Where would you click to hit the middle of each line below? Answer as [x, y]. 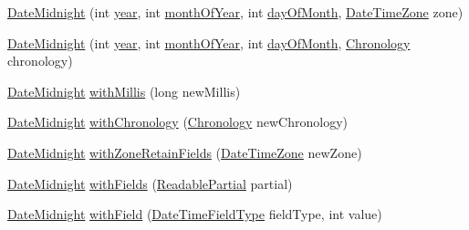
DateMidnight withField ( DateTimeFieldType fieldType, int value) [195, 214]
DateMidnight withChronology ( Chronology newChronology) [177, 122]
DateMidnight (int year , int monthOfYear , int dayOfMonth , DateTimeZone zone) [235, 12]
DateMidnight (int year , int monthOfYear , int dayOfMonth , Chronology [209, 42]
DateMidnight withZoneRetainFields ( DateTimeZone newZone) [185, 152]
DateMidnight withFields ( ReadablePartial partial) [150, 183]
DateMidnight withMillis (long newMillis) [124, 91]
